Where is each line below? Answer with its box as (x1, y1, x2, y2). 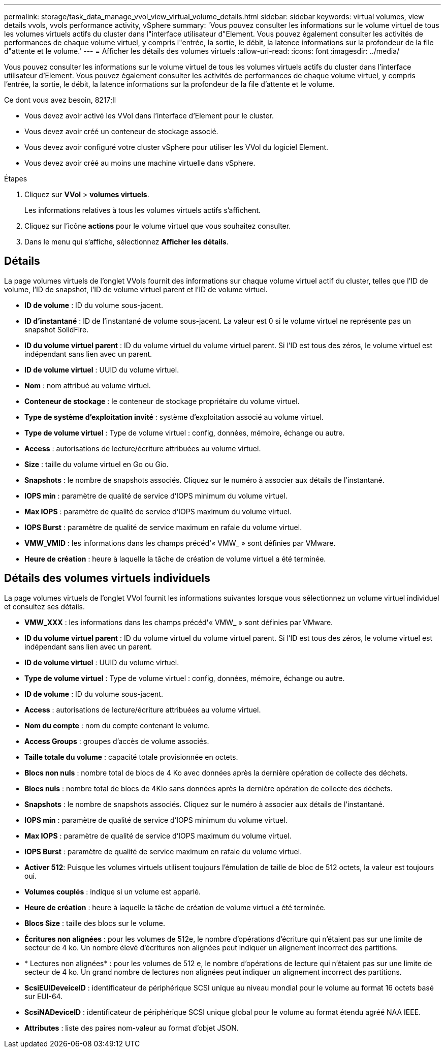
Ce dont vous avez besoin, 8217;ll (4, 96, 116, 104)
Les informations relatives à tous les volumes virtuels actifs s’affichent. (24, 206, 261, 214)
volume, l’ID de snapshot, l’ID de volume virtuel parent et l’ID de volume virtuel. (4, 285, 268, 294)
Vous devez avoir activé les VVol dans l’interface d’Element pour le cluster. (24, 111, 274, 120)
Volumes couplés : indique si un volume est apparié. (24, 887, 201, 896)
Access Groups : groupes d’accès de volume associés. (24, 736, 209, 746)
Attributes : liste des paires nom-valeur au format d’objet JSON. (24, 1023, 239, 1032)
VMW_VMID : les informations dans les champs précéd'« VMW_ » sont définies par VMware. (24, 538, 336, 547)
